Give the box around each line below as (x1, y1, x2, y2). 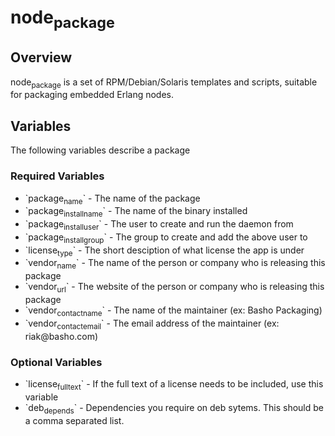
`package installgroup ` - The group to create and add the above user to (24, 231, 308, 245)
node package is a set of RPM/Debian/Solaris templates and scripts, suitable (10, 76, 318, 90)
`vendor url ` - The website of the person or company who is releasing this (24, 281, 325, 295)
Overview (10, 49, 73, 66)
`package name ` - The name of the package (24, 192, 201, 206)
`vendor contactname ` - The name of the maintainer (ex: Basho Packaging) (24, 304, 323, 318)
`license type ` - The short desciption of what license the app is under (24, 244, 305, 258)
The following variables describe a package (10, 144, 191, 156)
